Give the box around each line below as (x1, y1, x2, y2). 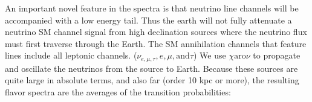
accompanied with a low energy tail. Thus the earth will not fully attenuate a (5, 13, 292, 26)
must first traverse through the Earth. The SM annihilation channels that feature (5, 37, 307, 49)
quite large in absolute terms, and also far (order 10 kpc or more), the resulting (5, 74, 299, 86)
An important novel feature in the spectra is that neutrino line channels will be (5, 2, 299, 14)
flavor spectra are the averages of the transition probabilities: (5, 86, 231, 98)
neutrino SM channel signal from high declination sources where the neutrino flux (5, 25, 307, 38)
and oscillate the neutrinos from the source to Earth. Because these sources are (5, 62, 298, 74)
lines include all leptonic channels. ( (5, 49, 137, 62)
